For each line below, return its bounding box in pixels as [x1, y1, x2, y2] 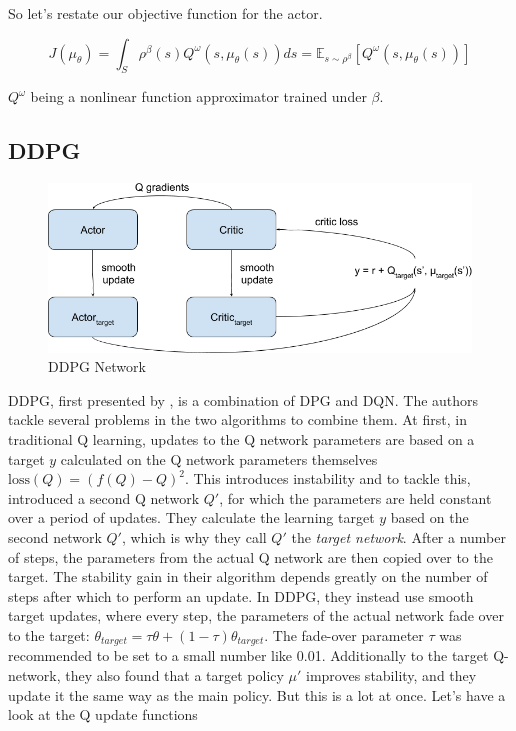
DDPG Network [48, 356, 146, 377]
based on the [390, 507, 469, 528]
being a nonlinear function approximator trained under [30, 86, 367, 107]
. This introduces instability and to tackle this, [184, 468, 471, 489]
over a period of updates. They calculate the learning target [8, 507, 375, 528]
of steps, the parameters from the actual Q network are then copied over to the [8, 546, 493, 567]
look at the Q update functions [8, 704, 198, 725]
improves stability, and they [306, 664, 477, 685]
